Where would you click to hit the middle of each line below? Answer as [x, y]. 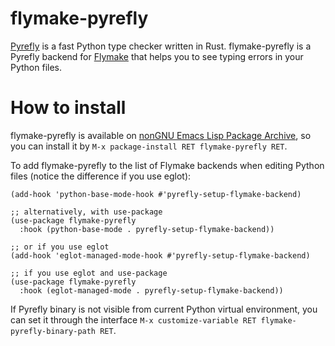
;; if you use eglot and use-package [89, 273]
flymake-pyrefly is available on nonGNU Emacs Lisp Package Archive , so [161, 135]
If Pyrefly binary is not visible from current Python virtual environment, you [164, 309]
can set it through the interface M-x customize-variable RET [133, 319]
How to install [68, 108]
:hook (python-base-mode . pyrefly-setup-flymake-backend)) [147, 229]
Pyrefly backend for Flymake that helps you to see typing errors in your [157, 56]
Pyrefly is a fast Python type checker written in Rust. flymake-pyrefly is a [161, 46]
